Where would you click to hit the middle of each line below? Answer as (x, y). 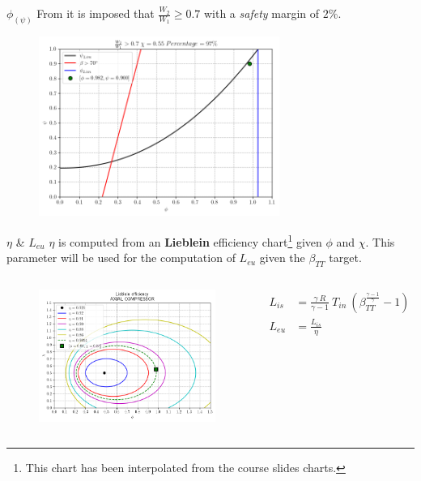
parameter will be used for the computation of (121, 258)
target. (345, 258)
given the (282, 258)
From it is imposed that (96, 13)
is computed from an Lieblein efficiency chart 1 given (190, 240)
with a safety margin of (262, 13)
